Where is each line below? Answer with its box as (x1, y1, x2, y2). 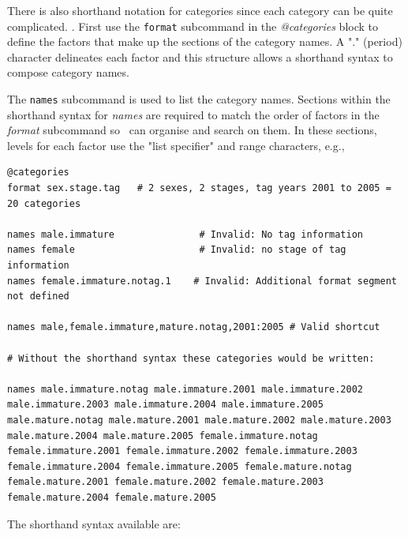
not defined (7, 291, 69, 302)
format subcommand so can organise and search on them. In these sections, (7, 122, 377, 138)
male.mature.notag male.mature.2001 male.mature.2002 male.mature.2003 (7, 414, 391, 426)
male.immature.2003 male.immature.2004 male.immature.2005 (7, 399, 324, 411)
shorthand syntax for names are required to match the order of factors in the (7, 106, 380, 122)
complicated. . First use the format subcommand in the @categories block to (7, 17, 379, 34)
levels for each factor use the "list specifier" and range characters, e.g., (7, 137, 345, 153)
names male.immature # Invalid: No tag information (7, 228, 364, 240)
